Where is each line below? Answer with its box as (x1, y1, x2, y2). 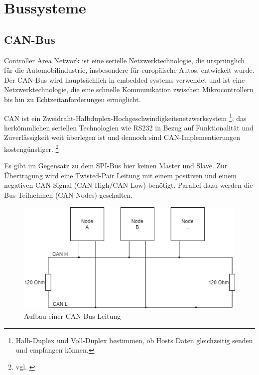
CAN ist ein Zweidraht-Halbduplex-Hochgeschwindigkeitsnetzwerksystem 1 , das (4, 111, 247, 123)
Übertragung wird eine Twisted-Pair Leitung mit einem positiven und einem (4, 170, 237, 180)
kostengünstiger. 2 (4, 142, 59, 154)
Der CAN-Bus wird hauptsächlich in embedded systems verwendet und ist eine (4, 74, 245, 85)
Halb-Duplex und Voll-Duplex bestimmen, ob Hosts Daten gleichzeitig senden (15, 335, 253, 345)
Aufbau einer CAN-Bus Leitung (24, 311, 121, 321)
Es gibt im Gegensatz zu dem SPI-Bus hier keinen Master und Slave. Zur (4, 160, 228, 171)
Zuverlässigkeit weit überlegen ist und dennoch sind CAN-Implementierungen (4, 132, 241, 142)
